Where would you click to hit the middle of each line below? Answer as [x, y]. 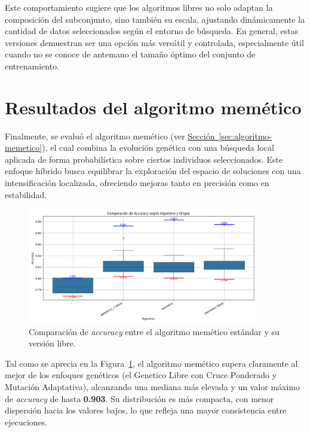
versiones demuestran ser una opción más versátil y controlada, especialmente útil [154, 42]
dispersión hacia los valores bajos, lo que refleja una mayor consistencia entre [146, 410]
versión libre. [52, 343]
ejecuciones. [26, 422]
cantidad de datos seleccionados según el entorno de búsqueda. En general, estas [152, 31]
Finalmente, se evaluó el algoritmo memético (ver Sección [110, 136]
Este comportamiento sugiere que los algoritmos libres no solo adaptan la [139, 7]
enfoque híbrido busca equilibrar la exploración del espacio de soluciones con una [153, 171]
